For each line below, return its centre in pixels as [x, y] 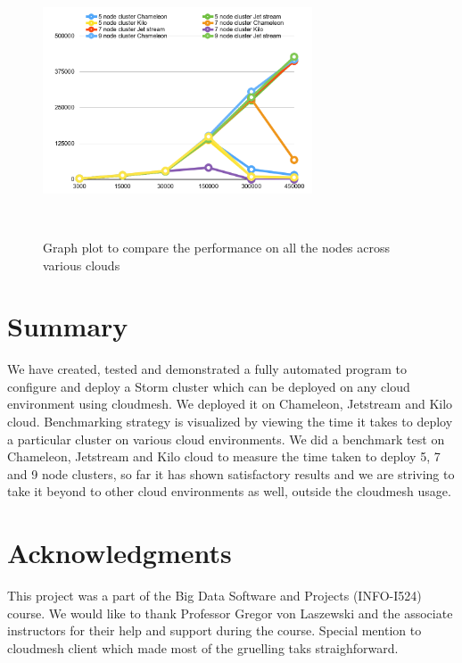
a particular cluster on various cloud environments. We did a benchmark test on [226, 439]
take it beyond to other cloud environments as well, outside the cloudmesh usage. [229, 491]
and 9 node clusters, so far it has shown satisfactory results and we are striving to [231, 473]
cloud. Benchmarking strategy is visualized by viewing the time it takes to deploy [230, 422]
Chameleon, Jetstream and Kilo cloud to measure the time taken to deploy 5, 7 [224, 456]
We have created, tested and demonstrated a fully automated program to [207, 369]
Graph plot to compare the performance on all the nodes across [217, 247]
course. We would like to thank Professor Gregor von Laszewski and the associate [230, 613]
